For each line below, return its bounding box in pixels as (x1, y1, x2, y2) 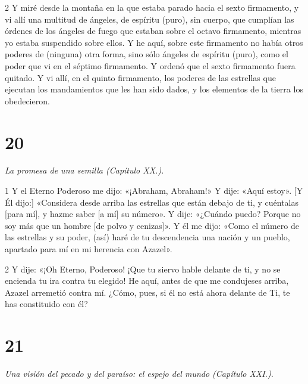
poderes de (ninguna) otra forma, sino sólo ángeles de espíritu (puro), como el (5, 48, 288, 60)
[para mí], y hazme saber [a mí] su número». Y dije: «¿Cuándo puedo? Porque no (5, 208, 301, 220)
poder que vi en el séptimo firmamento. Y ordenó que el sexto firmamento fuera (5, 59, 296, 72)
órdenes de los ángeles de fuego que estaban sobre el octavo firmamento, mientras (5, 24, 301, 37)
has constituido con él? (5, 298, 88, 310)
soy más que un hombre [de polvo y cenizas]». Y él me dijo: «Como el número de (5, 219, 299, 231)
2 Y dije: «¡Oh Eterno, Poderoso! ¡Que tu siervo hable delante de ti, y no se (5, 262, 281, 275)
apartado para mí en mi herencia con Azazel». (5, 243, 172, 255)
